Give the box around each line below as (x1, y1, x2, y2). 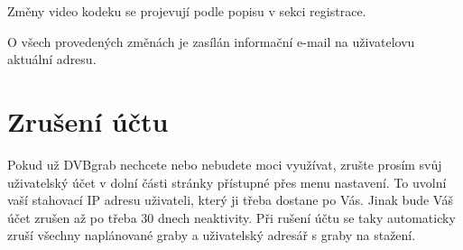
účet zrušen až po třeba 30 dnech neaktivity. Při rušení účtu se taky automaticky (7, 208, 456, 227)
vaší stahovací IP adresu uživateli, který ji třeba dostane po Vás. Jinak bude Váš (7, 190, 454, 209)
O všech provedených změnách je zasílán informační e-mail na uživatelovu (7, 32, 415, 51)
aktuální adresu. (7, 50, 97, 69)
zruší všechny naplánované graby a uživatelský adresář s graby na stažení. (7, 226, 416, 245)
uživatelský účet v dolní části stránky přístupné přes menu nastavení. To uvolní (7, 172, 447, 191)
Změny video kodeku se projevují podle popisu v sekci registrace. (7, 2, 366, 20)
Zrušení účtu (7, 102, 169, 139)
